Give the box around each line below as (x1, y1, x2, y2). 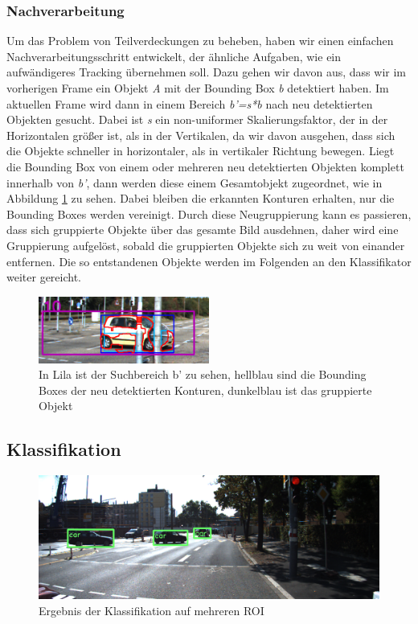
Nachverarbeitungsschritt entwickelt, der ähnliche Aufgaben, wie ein (6, 47, 342, 64)
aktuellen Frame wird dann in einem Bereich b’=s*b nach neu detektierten (6, 95, 373, 112)
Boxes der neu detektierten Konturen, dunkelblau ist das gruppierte (39, 381, 372, 398)
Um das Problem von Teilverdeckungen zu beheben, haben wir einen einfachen (6, 32, 394, 49)
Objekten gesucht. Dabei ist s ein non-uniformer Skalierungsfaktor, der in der (6, 111, 388, 128)
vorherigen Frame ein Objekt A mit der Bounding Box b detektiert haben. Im (6, 80, 389, 96)
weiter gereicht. (6, 269, 82, 285)
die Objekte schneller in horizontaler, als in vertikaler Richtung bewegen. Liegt (6, 142, 395, 159)
